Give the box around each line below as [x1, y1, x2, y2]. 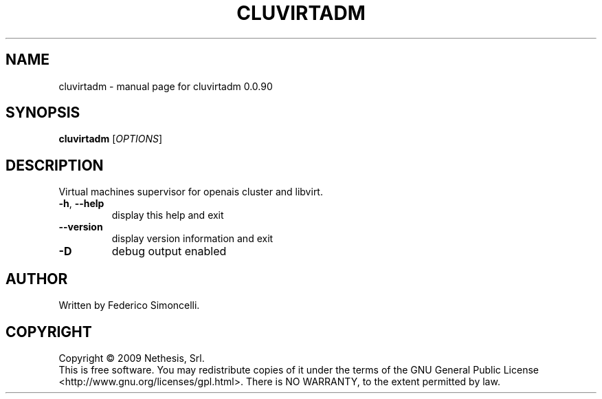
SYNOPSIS [5, 104, 80, 122]
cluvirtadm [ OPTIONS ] [58, 133, 163, 145]
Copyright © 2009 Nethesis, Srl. [58, 352, 205, 364]
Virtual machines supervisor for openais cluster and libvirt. [58, 186, 323, 198]
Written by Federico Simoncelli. [58, 299, 200, 312]
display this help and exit [111, 209, 224, 222]
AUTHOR [5, 270, 68, 288]
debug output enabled [111, 244, 227, 259]
